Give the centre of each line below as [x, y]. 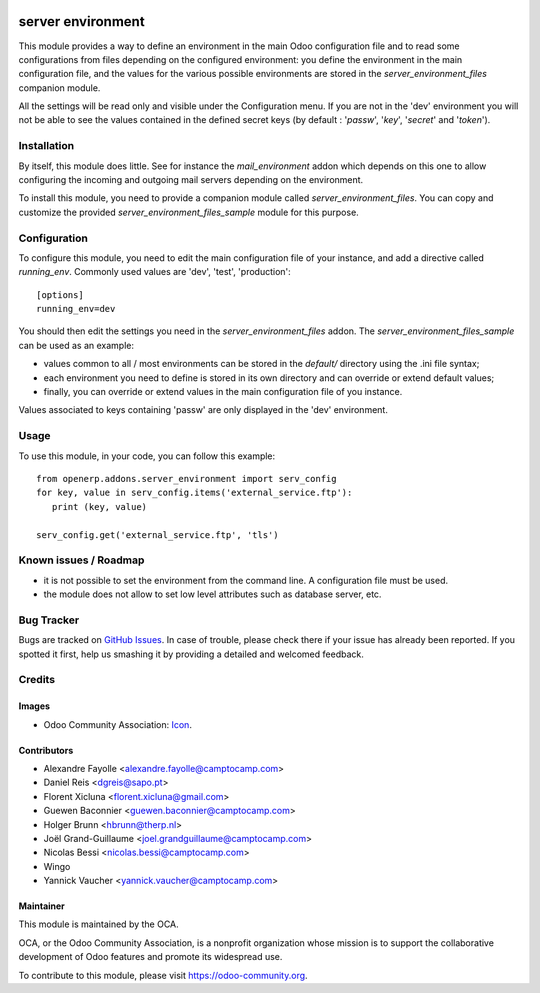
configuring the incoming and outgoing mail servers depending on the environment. [191, 179]
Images [34, 706]
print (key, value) [99, 506]
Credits [36, 680]
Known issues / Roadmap [81, 560]
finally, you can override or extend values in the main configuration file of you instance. [223, 392]
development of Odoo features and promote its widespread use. [150, 957]
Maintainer [41, 906]
